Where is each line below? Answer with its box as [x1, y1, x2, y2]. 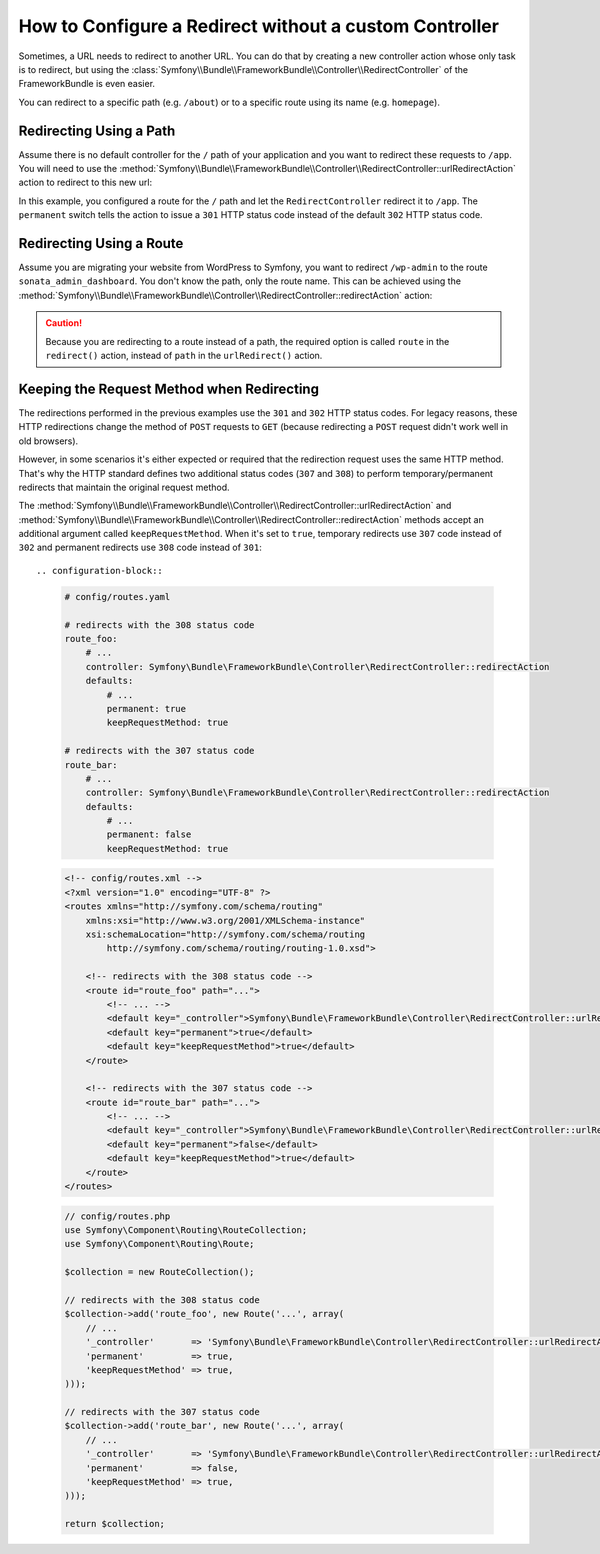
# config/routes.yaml [64, 591, 171, 602]
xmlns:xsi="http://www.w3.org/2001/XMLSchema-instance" [85, 915, 366, 926]
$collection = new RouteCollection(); [64, 1266, 255, 1278]
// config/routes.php [64, 1210, 171, 1222]
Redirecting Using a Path [18, 122, 176, 139]
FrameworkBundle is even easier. [18, 78, 155, 90]
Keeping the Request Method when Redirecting [18, 380, 320, 397]
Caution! [45, 317, 83, 329]
